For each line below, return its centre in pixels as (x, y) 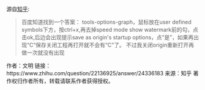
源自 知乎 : (18, 9)
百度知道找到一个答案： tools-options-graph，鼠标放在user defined (106, 22)
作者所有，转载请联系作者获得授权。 (68, 81)
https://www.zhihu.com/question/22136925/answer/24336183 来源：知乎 (99, 73)
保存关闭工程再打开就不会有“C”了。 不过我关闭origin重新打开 (112, 45)
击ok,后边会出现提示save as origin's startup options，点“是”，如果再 (107, 37)
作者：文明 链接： (28, 66)
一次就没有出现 (46, 53)
